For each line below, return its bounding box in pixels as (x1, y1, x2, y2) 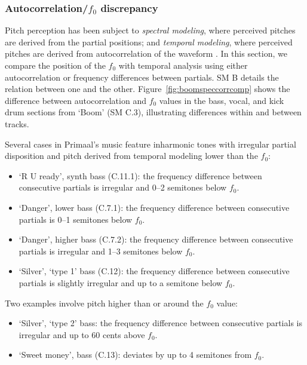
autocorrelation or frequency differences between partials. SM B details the (5, 70, 279, 83)
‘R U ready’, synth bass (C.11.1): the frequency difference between (19, 169, 262, 182)
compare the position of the (5, 59, 106, 71)
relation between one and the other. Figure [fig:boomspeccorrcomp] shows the (5, 82, 290, 95)
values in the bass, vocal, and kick (159, 94, 284, 106)
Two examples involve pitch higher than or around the (5, 296, 204, 309)
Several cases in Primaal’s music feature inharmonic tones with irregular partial (5, 137, 296, 150)
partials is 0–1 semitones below (19, 213, 133, 225)
